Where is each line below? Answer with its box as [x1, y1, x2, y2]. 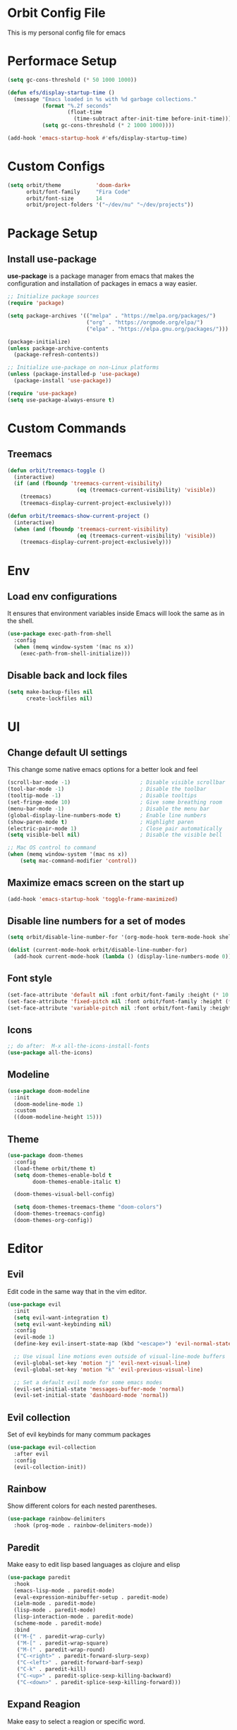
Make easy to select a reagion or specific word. [7, 1717, 146, 1726]
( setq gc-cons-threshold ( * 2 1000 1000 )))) [42, 122, 175, 129]
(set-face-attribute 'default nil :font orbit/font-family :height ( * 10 [7, 991, 229, 998]
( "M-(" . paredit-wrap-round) [16, 1646, 106, 1653]
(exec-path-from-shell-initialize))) [20, 650, 131, 657]
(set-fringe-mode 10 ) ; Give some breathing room [7, 799, 222, 806]
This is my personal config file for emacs [7, 28, 126, 37]
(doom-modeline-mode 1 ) [13, 1101, 83, 1108]
